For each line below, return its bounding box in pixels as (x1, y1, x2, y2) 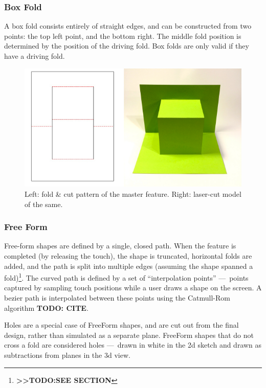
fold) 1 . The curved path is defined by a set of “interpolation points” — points (4, 271, 249, 283)
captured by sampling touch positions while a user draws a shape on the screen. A (4, 282, 262, 293)
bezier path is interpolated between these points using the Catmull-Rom (4, 292, 230, 303)
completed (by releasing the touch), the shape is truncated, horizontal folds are (4, 250, 252, 261)
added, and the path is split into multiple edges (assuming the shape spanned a (4, 260, 253, 271)
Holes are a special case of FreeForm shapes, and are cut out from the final (4, 319, 239, 330)
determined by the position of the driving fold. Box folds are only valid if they (4, 40, 249, 51)
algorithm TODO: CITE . (4, 302, 88, 313)
